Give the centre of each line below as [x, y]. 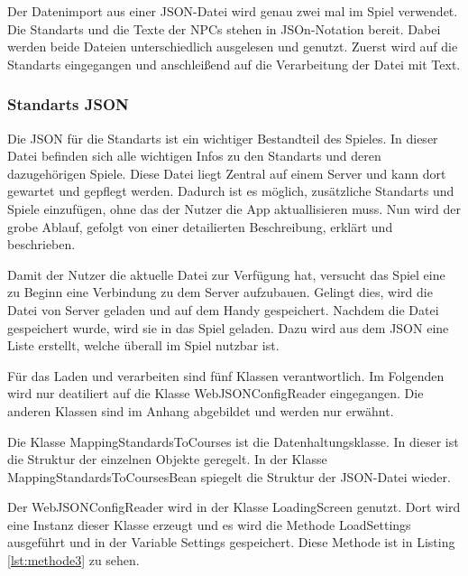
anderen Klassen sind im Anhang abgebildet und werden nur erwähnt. [201, 410]
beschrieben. [41, 244]
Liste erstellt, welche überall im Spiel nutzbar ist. [143, 345]
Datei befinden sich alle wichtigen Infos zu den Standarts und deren [194, 156]
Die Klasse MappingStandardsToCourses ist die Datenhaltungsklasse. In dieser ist [233, 441]
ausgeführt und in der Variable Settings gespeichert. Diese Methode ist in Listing [231, 542]
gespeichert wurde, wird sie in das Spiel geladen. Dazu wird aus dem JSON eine [228, 327]
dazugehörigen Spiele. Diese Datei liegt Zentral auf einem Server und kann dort [227, 173]
